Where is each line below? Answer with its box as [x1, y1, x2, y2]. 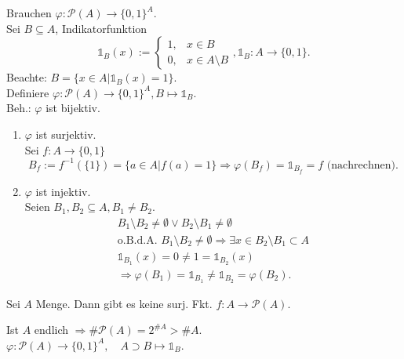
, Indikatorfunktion [55, 20, 147, 36]
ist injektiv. [35, 183, 91, 199]
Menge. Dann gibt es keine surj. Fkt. [35, 295, 213, 311]
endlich [34, 321, 69, 338]
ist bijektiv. [45, 100, 100, 116]
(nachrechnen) [326, 159, 395, 171]
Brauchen [6, 5, 52, 20]
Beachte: [6, 69, 47, 85]
